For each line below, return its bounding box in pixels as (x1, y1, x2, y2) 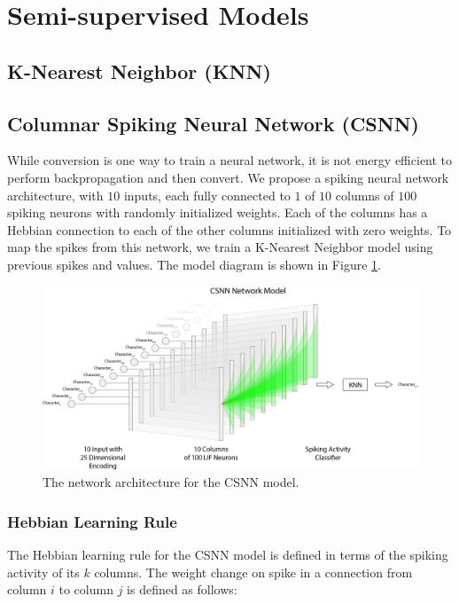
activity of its (7, 562, 80, 581)
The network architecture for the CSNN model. (43, 473, 300, 491)
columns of (335, 185, 394, 204)
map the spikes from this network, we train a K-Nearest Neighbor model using (7, 238, 433, 256)
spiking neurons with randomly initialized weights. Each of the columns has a (7, 203, 428, 222)
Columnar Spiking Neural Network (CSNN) (7, 109, 419, 137)
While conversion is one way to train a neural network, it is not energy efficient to (7, 151, 453, 169)
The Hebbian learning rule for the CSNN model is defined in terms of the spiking (7, 545, 448, 563)
